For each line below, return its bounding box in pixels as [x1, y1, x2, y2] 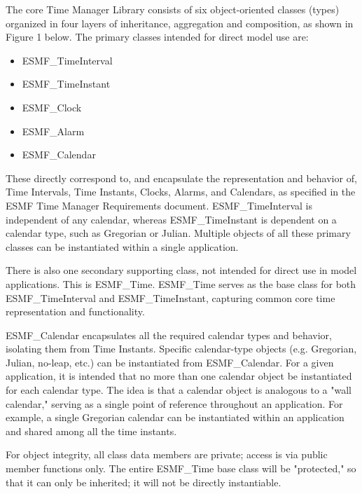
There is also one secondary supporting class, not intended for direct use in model [6, 263, 357, 277]
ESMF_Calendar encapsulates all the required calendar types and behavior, [6, 327, 332, 342]
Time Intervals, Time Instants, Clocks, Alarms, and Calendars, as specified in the [6, 184, 356, 199]
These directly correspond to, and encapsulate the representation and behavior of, [6, 170, 357, 185]
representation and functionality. [6, 304, 145, 319]
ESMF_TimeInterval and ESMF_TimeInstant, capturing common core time [6, 290, 335, 305]
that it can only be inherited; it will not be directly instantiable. [6, 474, 281, 489]
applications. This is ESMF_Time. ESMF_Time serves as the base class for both [6, 276, 356, 291]
